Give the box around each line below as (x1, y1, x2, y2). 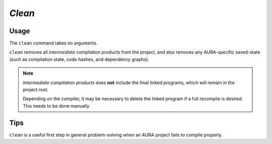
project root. (23, 87, 49, 93)
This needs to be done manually (23, 103, 90, 109)
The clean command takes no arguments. (9, 40, 98, 46)
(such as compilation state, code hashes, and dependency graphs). (9, 56, 150, 62)
